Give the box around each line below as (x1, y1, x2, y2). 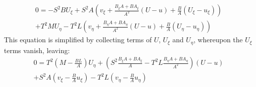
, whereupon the (193, 34, 243, 45)
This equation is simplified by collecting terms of (4, 34, 152, 45)
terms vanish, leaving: (4, 45, 70, 55)
